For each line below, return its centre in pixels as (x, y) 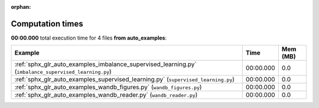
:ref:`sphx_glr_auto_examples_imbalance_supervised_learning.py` (106, 64)
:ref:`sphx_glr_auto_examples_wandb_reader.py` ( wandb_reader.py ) (106, 95)
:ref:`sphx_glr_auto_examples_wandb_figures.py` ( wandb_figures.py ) (108, 87)
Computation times (47, 24)
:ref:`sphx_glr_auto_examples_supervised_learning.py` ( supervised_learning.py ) (125, 80)
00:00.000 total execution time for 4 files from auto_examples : (89, 38)
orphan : (21, 7)
